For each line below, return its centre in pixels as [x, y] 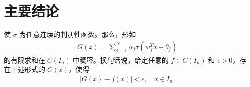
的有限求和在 [24, 60]
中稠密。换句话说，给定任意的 [121, 60]
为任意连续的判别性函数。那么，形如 [78, 34]
